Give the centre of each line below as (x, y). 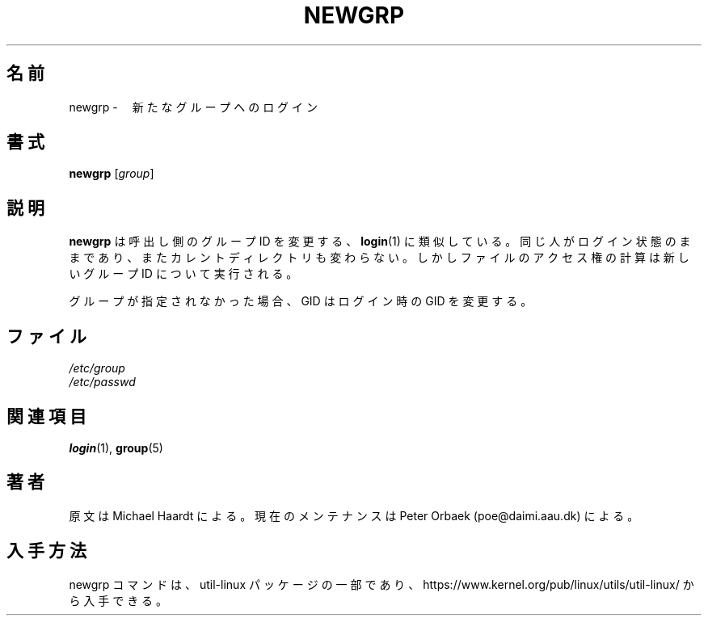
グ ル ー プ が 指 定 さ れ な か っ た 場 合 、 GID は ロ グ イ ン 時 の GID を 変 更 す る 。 (301, 301)
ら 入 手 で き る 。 (118, 600)
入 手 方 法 (46, 551)
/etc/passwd (102, 382)
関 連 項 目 (46, 416)
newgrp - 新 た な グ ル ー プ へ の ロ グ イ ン (193, 107)
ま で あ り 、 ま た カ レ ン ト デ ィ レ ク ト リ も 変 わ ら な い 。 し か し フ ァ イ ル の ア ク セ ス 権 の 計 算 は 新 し (379, 258)
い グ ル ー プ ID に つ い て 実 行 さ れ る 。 (183, 274)
